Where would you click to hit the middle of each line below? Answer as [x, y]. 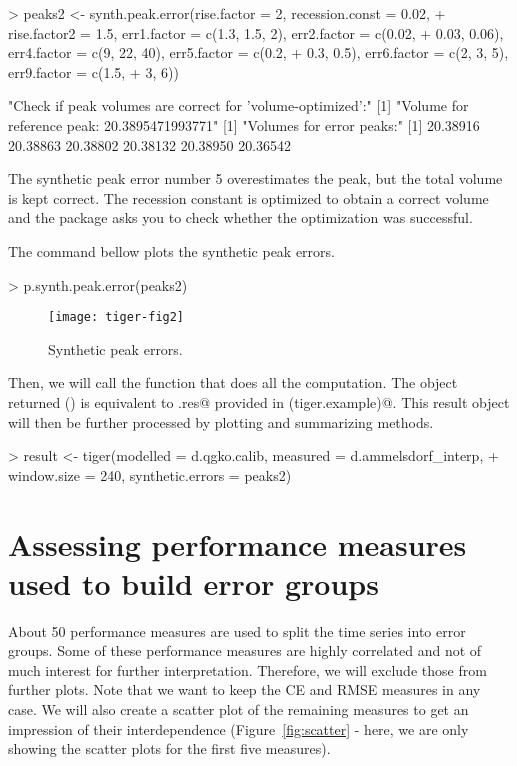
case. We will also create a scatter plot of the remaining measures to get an [238, 709]
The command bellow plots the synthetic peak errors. [171, 250]
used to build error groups [193, 582]
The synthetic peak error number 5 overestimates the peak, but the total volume [255, 178]
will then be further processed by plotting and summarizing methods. [221, 421]
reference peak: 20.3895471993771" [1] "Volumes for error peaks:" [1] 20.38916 [244, 124]
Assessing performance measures [237, 543]
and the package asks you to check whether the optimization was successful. [240, 217]
